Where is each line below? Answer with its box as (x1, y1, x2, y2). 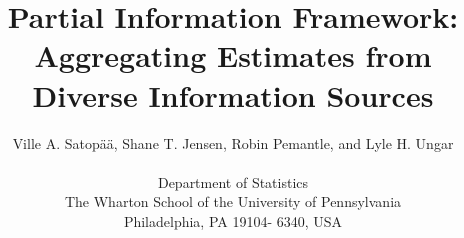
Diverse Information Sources (32, 74, 434, 115)
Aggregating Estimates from (34, 35, 432, 76)
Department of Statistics (157, 171, 309, 192)
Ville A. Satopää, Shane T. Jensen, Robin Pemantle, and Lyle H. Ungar (12, 132, 454, 153)
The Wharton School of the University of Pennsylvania (64, 191, 402, 212)
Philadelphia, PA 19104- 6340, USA (123, 210, 343, 231)
